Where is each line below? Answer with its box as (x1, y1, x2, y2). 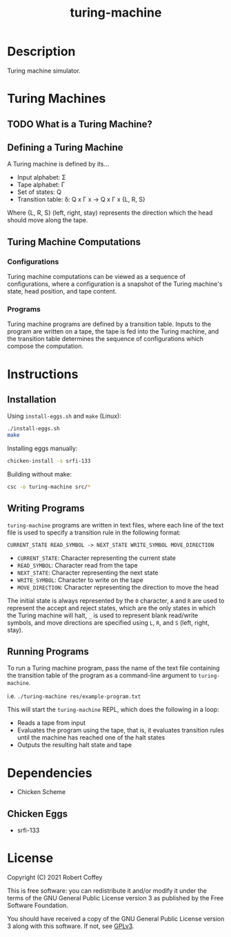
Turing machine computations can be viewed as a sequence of (7, 273, 186, 281)
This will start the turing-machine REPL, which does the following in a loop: (7, 706, 219, 714)
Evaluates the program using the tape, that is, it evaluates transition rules (17, 726, 224, 735)
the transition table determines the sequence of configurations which (7, 335, 204, 343)
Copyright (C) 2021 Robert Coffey (7, 873, 103, 882)
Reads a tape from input (17, 719, 86, 727)
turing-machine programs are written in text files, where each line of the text (7, 521, 224, 529)
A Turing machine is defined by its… (7, 160, 110, 168)
